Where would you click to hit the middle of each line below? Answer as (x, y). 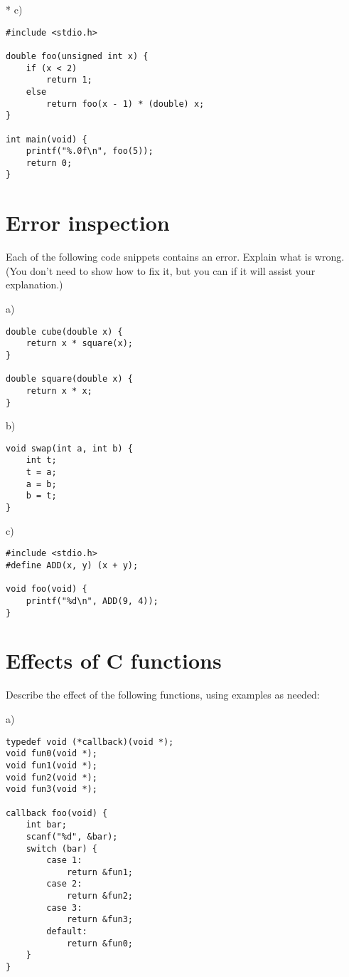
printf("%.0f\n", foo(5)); (90, 151)
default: (67, 932)
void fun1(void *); (52, 765)
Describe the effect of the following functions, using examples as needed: (163, 695)
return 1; (69, 80)
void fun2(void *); (52, 777)
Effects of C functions (114, 660)
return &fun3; (100, 920)
